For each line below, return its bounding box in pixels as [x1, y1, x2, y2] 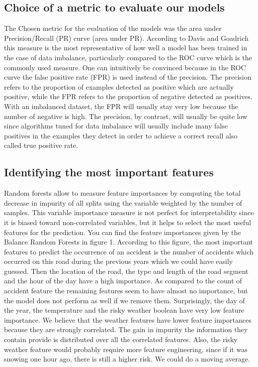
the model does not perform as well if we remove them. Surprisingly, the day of [4, 295, 245, 305]
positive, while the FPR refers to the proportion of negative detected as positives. [4, 91, 253, 102]
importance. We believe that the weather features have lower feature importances [4, 314, 252, 325]
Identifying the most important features [4, 164, 214, 180]
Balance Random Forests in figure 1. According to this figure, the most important [4, 237, 253, 247]
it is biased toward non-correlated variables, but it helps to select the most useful [4, 217, 251, 227]
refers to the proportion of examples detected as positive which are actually [4, 81, 234, 92]
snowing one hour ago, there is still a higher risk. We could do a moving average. [4, 354, 250, 364]
